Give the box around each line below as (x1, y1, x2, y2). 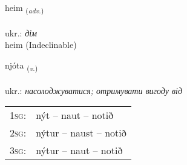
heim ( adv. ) (5, 1, 44, 15)
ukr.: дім (5, 26, 38, 39)
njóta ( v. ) (5, 58, 38, 73)
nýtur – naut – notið (36, 143, 123, 158)
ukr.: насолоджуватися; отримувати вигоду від (5, 84, 183, 96)
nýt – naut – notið (36, 108, 114, 123)
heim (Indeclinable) (5, 38, 77, 51)
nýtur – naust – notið (36, 126, 126, 140)
